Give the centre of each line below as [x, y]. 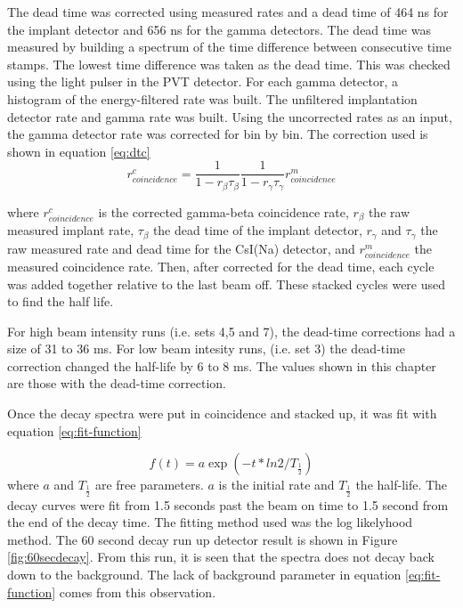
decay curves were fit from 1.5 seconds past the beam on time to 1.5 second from [228, 504]
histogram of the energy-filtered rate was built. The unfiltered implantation [212, 98]
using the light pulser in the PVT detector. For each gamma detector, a [203, 81]
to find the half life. [61, 301]
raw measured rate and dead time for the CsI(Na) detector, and [181, 248]
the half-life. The [402, 485]
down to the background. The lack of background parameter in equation [204, 575]
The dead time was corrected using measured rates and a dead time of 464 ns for [228, 12]
